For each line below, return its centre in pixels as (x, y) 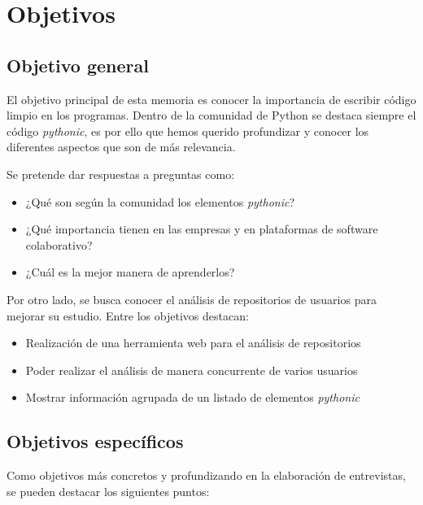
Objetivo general (78, 65)
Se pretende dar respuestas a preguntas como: (121, 174)
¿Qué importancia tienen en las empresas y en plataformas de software (202, 229)
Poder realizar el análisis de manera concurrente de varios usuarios (192, 370)
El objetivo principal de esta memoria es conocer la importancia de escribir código (211, 99)
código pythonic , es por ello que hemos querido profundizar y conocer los (188, 131)
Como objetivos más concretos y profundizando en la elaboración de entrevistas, (206, 475)
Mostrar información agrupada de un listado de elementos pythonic (192, 397)
